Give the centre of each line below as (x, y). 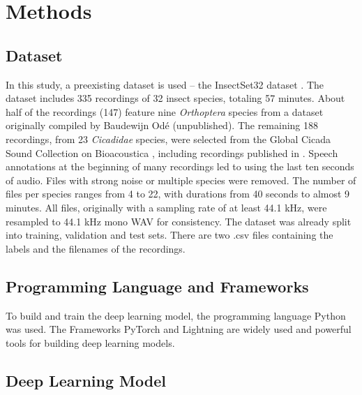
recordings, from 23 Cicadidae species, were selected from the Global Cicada (168, 139)
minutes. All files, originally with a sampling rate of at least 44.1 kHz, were (166, 207)
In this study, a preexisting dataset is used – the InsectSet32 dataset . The (165, 84)
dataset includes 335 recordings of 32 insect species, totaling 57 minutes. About (175, 98)
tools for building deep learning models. (90, 342)
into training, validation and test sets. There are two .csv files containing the (169, 235)
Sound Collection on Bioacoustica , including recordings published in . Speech (172, 152)
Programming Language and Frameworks (157, 286)
